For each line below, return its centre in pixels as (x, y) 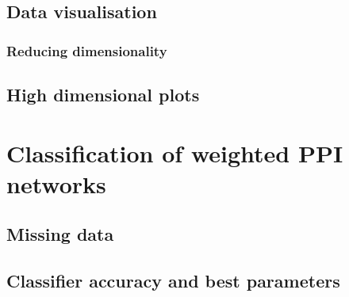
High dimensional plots (103, 95)
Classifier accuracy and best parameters (173, 281)
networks (56, 183)
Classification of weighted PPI (175, 152)
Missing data (60, 234)
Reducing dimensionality (87, 50)
